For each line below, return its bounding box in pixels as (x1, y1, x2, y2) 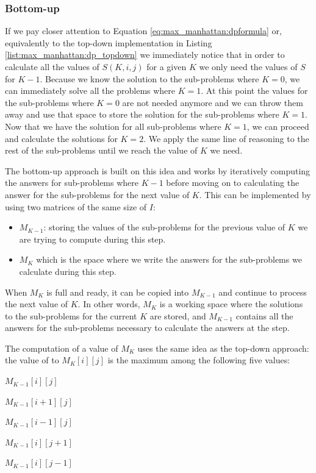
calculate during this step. (19, 265, 117, 277)
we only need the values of (199, 60, 298, 73)
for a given (146, 60, 187, 73)
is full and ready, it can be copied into (46, 285, 189, 298)
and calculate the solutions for (5, 132, 118, 144)
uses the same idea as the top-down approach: (137, 341, 309, 354)
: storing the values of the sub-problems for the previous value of (43, 221, 285, 233)
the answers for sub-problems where (5, 176, 139, 189)
